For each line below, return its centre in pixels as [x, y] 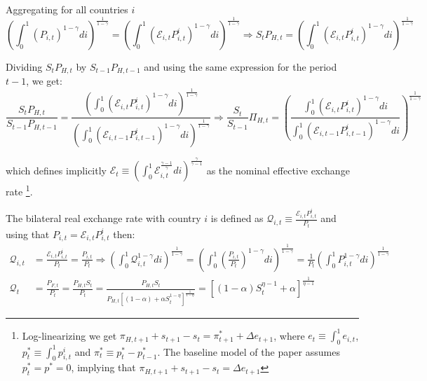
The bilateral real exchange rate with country [103, 218]
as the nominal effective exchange [278, 170]
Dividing [24, 66]
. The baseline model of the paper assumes [249, 351]
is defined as [237, 218]
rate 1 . [19, 190]
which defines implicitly [56, 170]
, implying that [103, 367]
